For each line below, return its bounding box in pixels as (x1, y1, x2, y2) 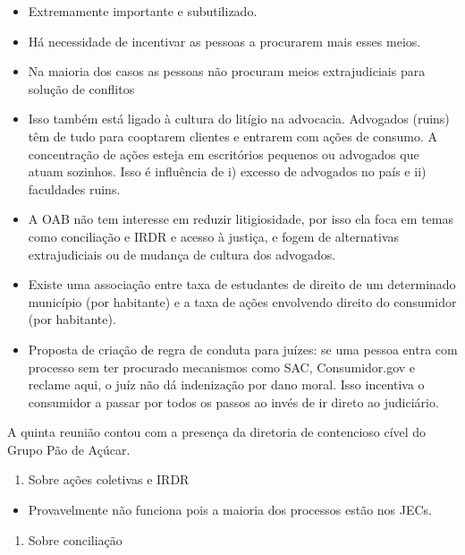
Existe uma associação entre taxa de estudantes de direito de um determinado (28, 275, 456, 294)
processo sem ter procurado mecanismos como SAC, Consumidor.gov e (28, 357, 416, 376)
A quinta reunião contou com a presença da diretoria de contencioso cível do (7, 423, 427, 441)
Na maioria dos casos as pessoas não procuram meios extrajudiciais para (28, 62, 426, 81)
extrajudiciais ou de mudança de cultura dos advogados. (28, 244, 336, 263)
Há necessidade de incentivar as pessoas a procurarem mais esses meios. (28, 31, 421, 50)
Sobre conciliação (28, 530, 123, 549)
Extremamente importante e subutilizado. (28, 2, 258, 20)
